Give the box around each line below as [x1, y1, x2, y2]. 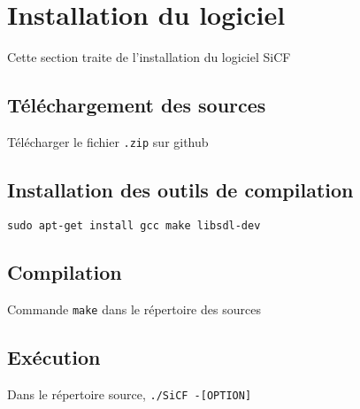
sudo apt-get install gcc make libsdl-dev [7, 219, 261, 232]
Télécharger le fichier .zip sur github [7, 132, 209, 150]
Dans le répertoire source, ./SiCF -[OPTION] [7, 384, 252, 403]
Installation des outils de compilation [7, 175, 354, 203]
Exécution [7, 343, 101, 370]
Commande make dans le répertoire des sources [7, 299, 261, 318]
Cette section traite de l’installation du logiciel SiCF [7, 48, 291, 66]
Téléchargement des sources [7, 91, 266, 119]
